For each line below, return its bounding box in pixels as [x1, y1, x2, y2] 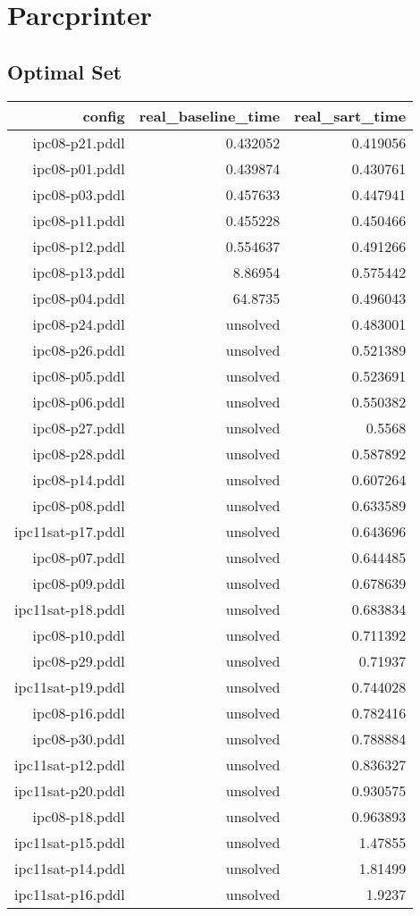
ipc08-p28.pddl [32, 442, 125, 464]
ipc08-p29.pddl [32, 650, 125, 671]
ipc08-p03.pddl [32, 183, 125, 205]
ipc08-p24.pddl [32, 313, 125, 334]
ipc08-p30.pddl [32, 727, 125, 749]
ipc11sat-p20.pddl [14, 779, 125, 801]
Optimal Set [7, 57, 122, 85]
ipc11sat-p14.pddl [14, 857, 125, 878]
